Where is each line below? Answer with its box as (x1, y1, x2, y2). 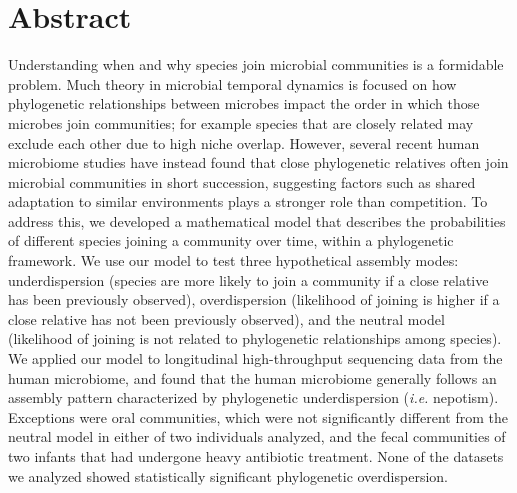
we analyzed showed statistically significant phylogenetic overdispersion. (8, 465, 448, 486)
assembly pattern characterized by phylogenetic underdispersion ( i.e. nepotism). (8, 387, 499, 408)
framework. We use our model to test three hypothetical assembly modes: (8, 250, 459, 271)
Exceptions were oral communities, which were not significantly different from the (8, 406, 508, 427)
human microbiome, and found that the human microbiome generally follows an (8, 367, 497, 388)
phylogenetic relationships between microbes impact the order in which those (8, 93, 480, 114)
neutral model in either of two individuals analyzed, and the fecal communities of (8, 426, 506, 447)
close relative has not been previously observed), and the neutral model (8, 308, 445, 329)
